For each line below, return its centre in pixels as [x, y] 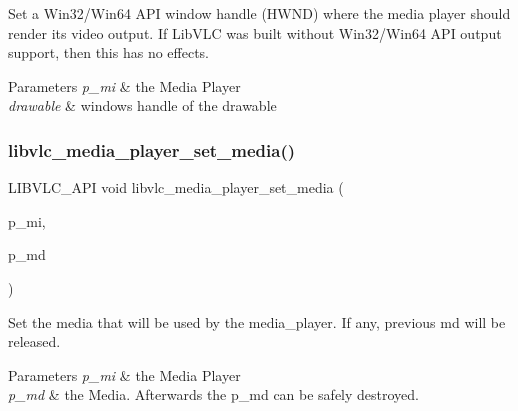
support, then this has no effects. [109, 52]
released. [34, 341]
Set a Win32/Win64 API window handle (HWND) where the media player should [259, 13]
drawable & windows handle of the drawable [142, 105]
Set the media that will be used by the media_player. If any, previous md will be [257, 321]
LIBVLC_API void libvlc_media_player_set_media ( [176, 187]
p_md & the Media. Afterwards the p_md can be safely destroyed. [214, 394]
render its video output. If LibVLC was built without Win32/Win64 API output [255, 32]
